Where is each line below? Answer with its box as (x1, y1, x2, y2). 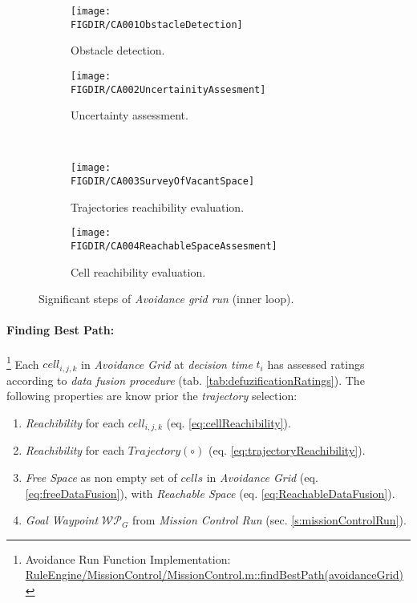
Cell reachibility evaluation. (71, 263, 206, 280)
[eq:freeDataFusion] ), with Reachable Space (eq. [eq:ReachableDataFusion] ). (25, 484, 395, 501)
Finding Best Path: (6, 322, 115, 338)
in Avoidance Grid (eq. (206, 468, 318, 485)
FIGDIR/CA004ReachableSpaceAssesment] (71, 240, 277, 252)
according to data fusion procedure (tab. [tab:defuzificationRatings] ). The (6, 371, 365, 388)
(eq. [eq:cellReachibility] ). (166, 414, 291, 431)
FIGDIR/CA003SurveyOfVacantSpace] (71, 176, 255, 188)
